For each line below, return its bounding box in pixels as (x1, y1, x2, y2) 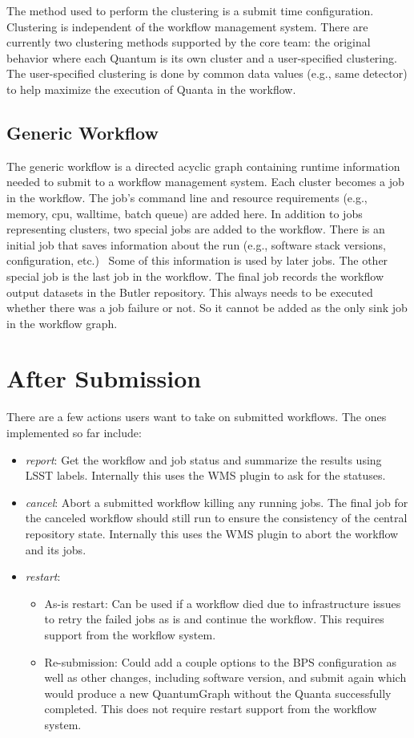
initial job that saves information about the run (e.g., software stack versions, (6, 236, 386, 253)
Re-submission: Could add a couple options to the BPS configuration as (44, 653, 396, 670)
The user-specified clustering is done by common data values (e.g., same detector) (6, 65, 408, 82)
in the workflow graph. (6, 314, 118, 331)
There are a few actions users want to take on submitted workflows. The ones (6, 408, 387, 425)
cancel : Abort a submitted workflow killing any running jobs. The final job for (25, 493, 408, 510)
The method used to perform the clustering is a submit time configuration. (6, 2, 374, 18)
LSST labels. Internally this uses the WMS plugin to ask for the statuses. (25, 467, 386, 484)
